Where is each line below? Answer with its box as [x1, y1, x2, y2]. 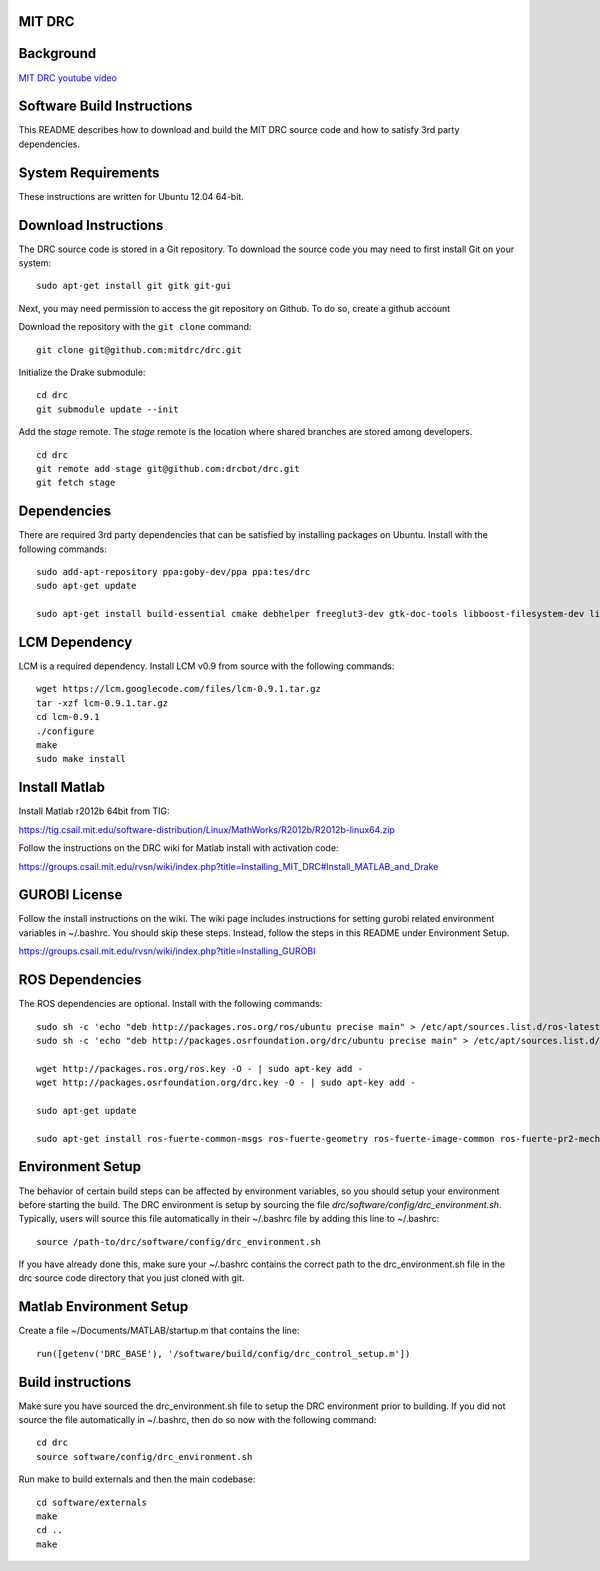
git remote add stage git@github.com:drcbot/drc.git [36, 463, 300, 474]
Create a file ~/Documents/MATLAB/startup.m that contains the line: [18, 1325, 300, 1337]
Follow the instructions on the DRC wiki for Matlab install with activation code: [18, 842, 339, 854]
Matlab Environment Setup [18, 1298, 189, 1315]
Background [18, 45, 97, 62]
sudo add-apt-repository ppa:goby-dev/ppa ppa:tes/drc [36, 566, 311, 578]
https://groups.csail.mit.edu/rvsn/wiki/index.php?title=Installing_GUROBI [18, 945, 316, 957]
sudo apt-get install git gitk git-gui [36, 280, 232, 292]
